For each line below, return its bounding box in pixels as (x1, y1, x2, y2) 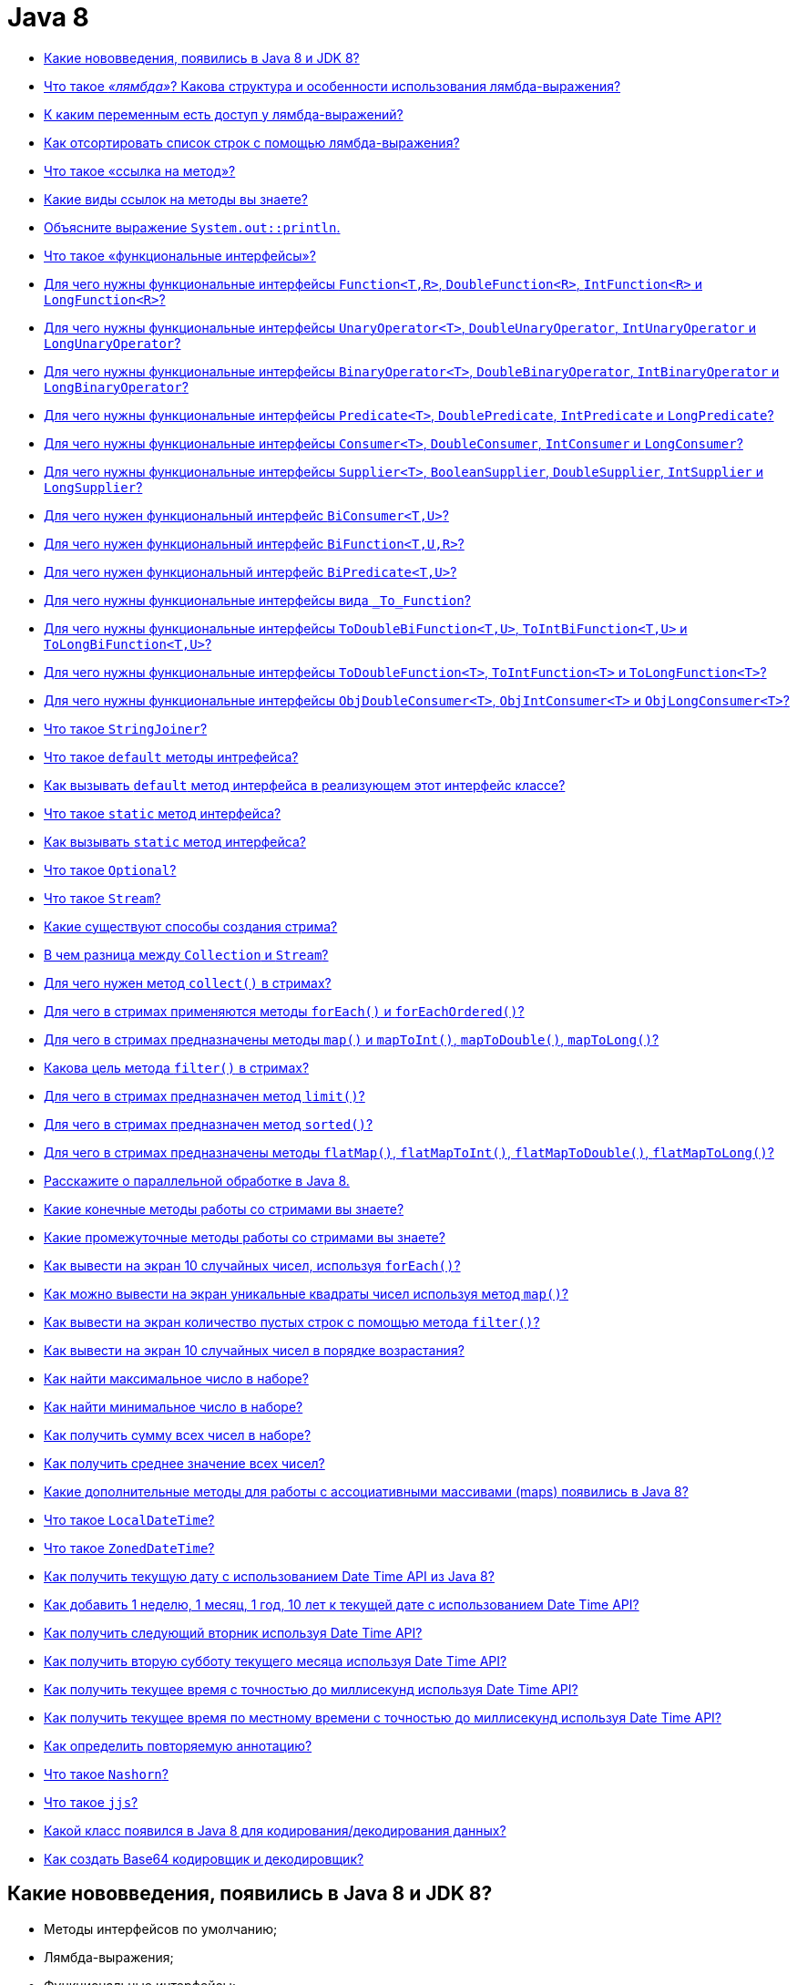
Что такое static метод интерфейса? (44, 805, 281, 821)
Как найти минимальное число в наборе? (44, 1398, 303, 1414)
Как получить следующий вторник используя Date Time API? (44, 1624, 423, 1640)
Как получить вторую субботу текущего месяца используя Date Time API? (44, 1652, 507, 1669)
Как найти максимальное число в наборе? (44, 1370, 309, 1386)
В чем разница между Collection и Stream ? (44, 946, 329, 962)
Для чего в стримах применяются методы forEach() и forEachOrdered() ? (44, 1003, 525, 1019)
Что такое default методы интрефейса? (44, 748, 299, 765)
